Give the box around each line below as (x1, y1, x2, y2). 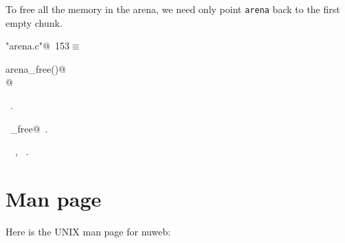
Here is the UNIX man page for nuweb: (5, 224, 171, 238)
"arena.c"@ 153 (5, 38, 69, 53)
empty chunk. (5, 15, 63, 30)
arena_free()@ (5, 61, 66, 76)
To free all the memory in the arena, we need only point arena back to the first (5, 2, 340, 16)
